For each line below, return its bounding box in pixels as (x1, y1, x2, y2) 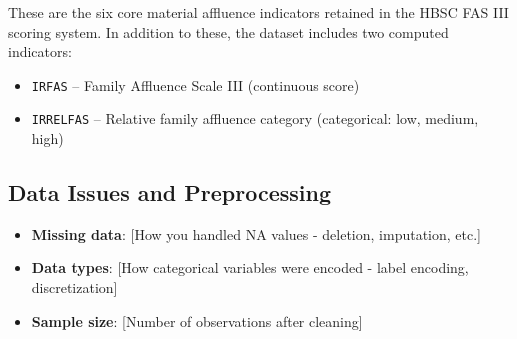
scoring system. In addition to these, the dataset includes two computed (8, 21, 449, 42)
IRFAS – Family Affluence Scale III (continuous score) (31, 74, 360, 95)
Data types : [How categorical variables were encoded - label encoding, (31, 257, 469, 278)
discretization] (31, 277, 118, 298)
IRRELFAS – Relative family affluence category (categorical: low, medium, (31, 108, 479, 129)
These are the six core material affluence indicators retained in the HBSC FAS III (8, 2, 509, 22)
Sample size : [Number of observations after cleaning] (31, 310, 363, 331)
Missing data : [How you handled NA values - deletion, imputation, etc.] (31, 223, 481, 244)
